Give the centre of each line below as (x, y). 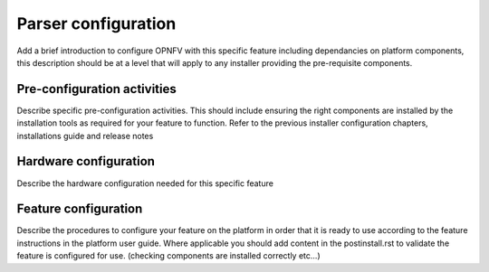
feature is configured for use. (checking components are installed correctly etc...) (168, 256)
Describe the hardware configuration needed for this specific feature (145, 183)
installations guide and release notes (85, 136)
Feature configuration (80, 209)
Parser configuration (96, 23)
